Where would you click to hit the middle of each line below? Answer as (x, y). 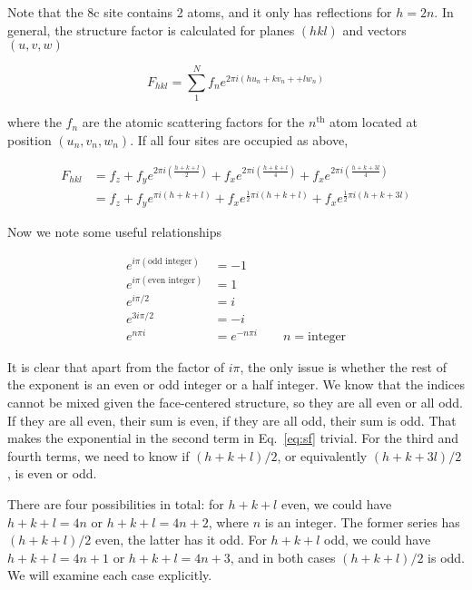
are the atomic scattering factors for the (193, 122)
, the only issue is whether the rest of (343, 366)
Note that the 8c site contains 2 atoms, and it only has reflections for (200, 12)
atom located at (374, 122)
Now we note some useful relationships (114, 231)
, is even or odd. (52, 473)
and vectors (374, 29)
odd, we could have (378, 540)
